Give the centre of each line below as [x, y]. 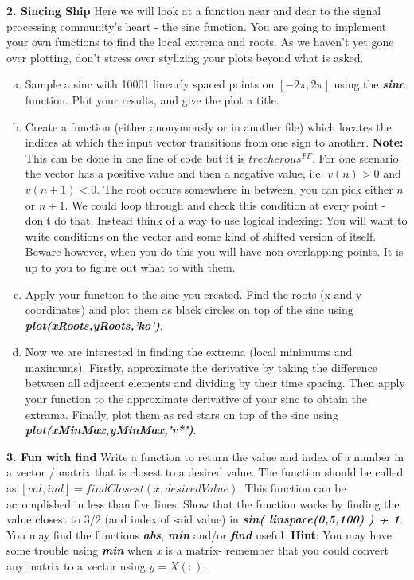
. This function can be [292, 488]
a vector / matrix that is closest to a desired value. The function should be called [205, 472]
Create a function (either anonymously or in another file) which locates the [208, 126]
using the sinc [369, 84]
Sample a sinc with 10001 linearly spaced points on [150, 84]
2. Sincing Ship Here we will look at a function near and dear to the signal [194, 10]
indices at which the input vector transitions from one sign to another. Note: [214, 142]
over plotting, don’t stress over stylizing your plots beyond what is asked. [185, 57]
